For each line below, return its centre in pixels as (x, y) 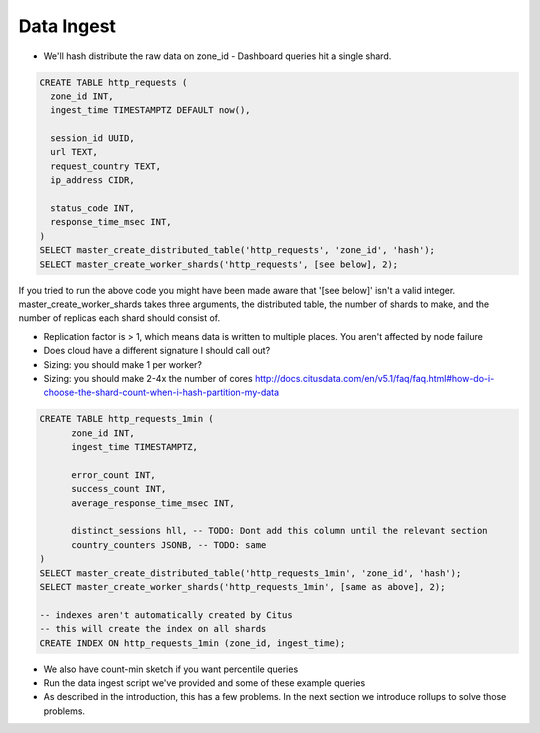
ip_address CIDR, (92, 180)
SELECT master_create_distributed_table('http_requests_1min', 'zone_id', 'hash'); (250, 573)
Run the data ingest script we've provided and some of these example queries (204, 682)
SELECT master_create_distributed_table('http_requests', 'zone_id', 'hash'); (237, 250)
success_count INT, (119, 489)
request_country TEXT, (106, 166)
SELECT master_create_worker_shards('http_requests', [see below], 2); (219, 264)
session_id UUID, (92, 138)
